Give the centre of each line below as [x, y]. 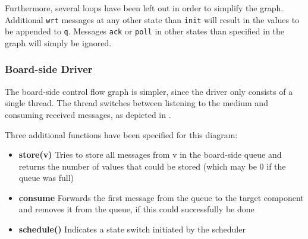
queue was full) [46, 178]
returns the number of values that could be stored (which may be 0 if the [152, 166]
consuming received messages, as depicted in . [88, 114]
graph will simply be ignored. [58, 42]
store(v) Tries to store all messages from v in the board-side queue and [150, 154]
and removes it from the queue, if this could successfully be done [136, 209]
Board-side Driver [49, 69]
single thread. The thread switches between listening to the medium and [136, 103]
